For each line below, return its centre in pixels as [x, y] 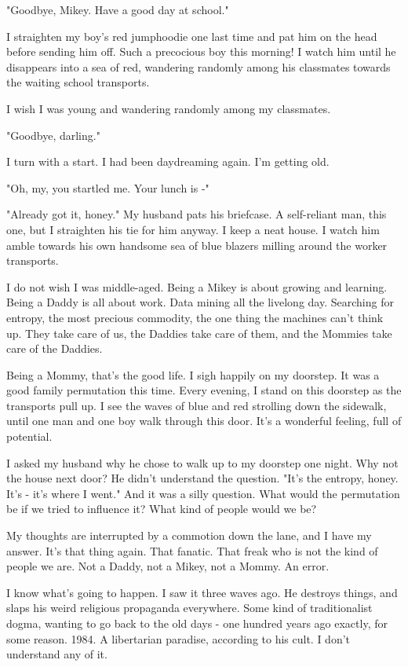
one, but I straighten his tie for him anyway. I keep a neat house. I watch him [193, 229]
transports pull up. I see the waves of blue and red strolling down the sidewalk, [197, 405]
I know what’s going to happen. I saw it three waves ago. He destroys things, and [202, 592]
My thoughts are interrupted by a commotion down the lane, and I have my [189, 535]
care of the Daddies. [55, 348]
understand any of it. [57, 654]
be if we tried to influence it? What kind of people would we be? [162, 509]
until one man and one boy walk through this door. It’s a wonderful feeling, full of [204, 421]
